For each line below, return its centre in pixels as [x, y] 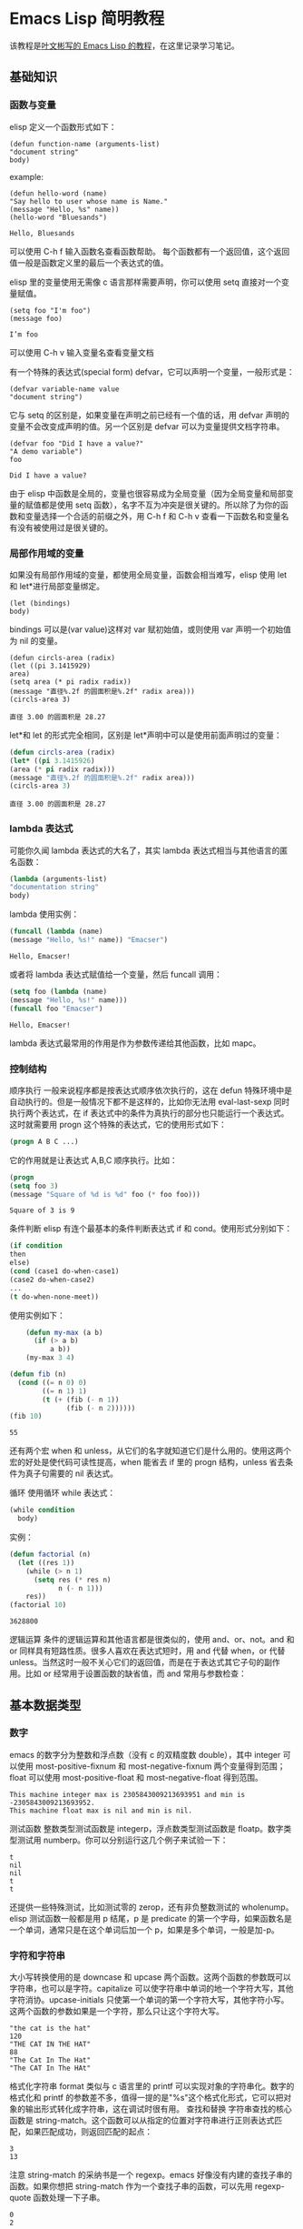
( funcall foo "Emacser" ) [56, 1009]
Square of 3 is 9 [42, 1210]
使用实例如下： [37, 1315]
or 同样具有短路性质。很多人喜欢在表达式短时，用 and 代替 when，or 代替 [147, 1651]
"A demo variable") [46, 451]
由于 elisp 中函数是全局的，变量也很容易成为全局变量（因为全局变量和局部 [147, 493]
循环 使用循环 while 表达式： [63, 1493]
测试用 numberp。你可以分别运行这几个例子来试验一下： [122, 1840]
